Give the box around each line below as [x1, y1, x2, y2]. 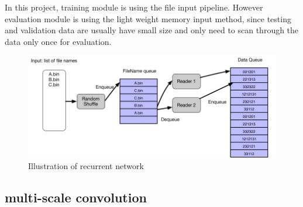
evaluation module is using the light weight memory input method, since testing [5, 12, 291, 24]
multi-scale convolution [5, 188, 147, 206]
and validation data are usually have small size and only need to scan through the [5, 24, 299, 36]
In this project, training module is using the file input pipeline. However [5, 1, 263, 13]
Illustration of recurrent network [28, 159, 144, 171]
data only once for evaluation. [5, 35, 112, 47]
